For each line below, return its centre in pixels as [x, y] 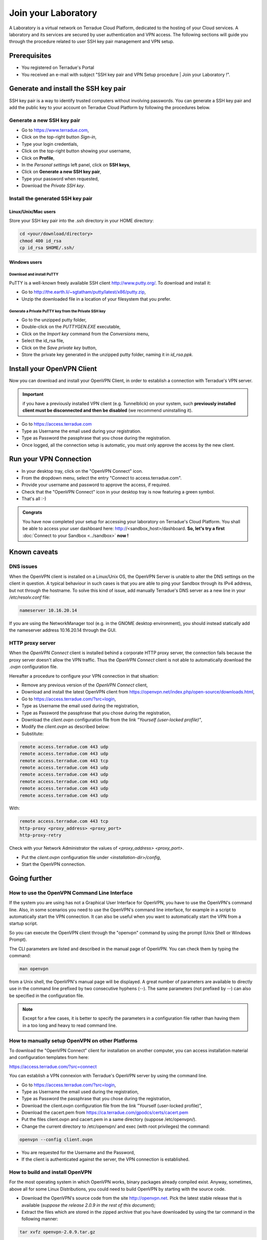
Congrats [32, 512]
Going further [30, 878]
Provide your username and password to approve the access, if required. [96, 485]
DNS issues [23, 566]
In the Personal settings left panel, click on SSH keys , [76, 165]
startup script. [23, 924]
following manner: [40, 1219]
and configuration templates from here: [49, 1057]
